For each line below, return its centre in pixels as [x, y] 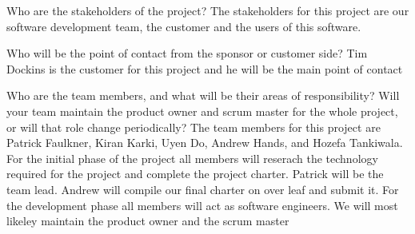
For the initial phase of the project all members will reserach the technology [192, 158]
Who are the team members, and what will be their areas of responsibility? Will [203, 95]
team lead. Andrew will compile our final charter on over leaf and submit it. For [203, 189]
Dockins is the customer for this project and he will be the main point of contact [205, 68]
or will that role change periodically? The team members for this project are [194, 127]
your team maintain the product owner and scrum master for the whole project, [202, 111]
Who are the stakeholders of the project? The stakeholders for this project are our [208, 10]
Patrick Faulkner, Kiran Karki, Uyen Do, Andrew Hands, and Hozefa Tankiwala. [205, 143]
